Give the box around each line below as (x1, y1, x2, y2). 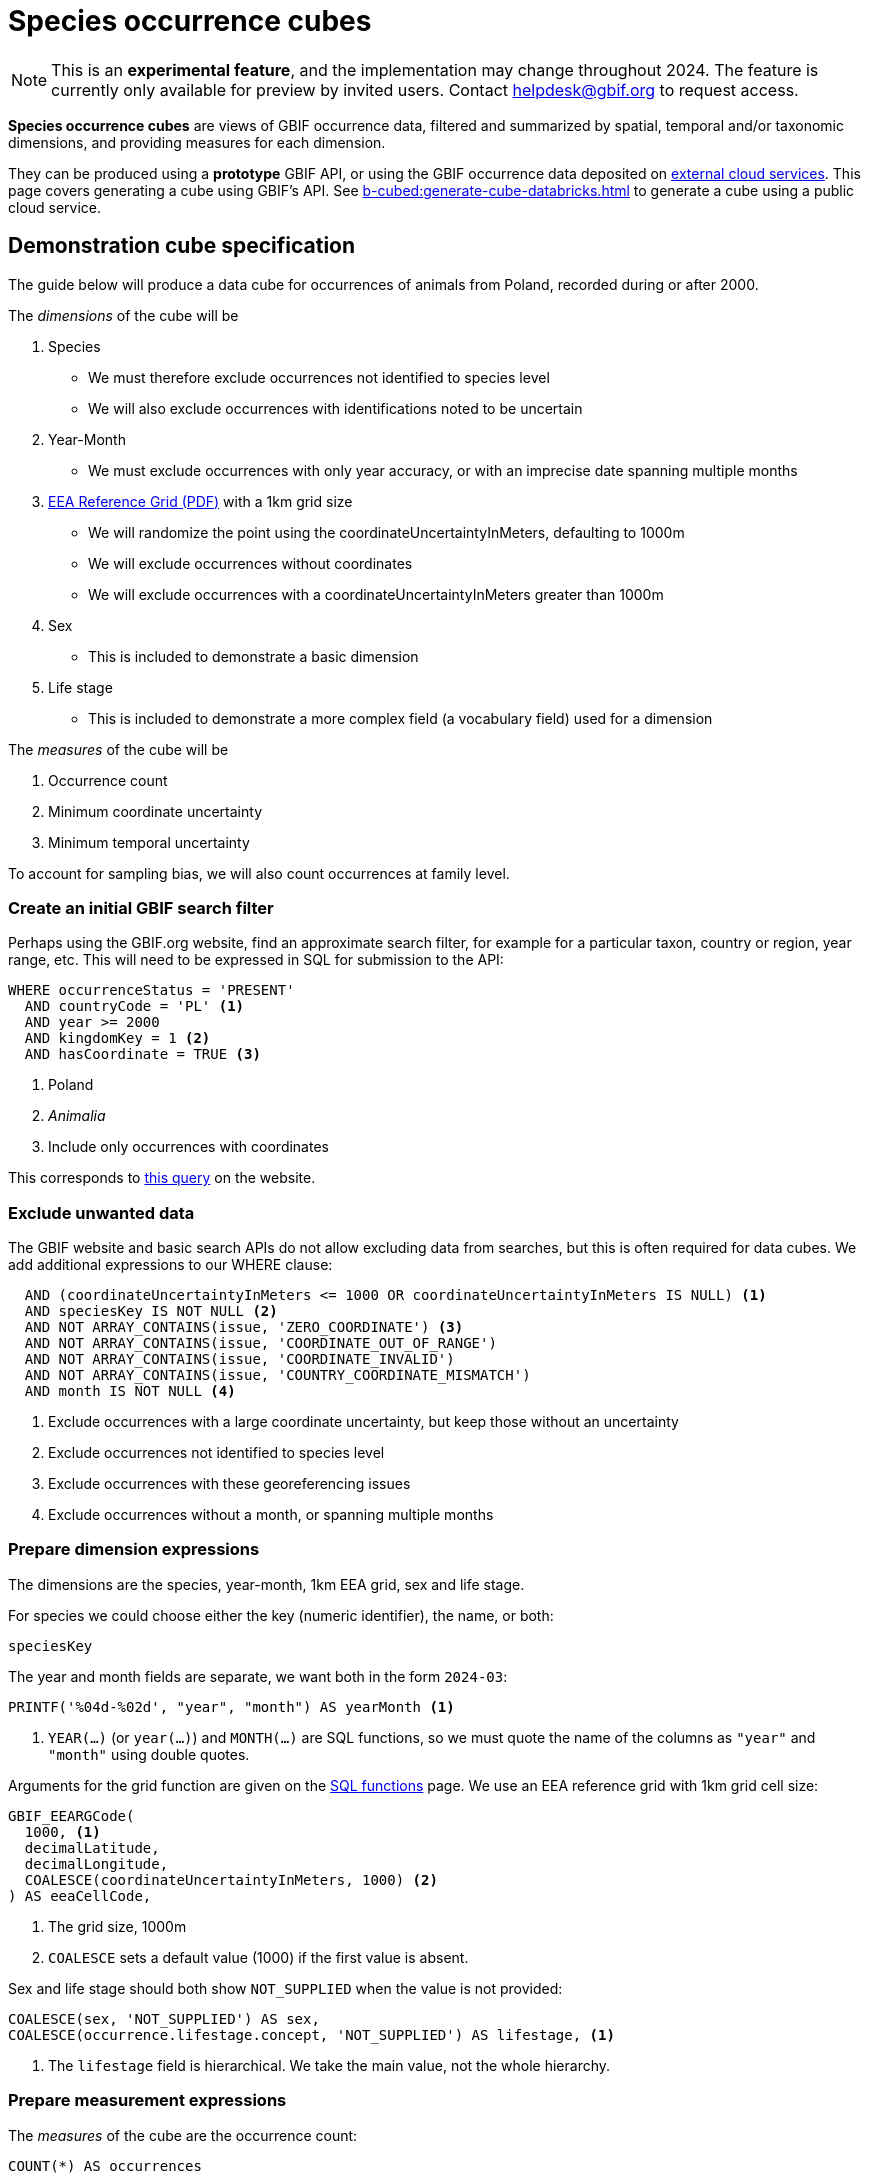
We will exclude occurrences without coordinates (88, 554, 413, 572)
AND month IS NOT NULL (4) (24, 1383, 236, 1400)
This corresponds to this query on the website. (8, 1169, 316, 1187)
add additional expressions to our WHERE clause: (8, 1256, 333, 1274)
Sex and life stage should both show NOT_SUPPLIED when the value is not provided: (8, 1979, 563, 1997)
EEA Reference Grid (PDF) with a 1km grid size (48, 492, 353, 510)
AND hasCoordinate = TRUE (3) (24, 1046, 261, 1063)
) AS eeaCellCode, (8, 1887, 152, 1904)
